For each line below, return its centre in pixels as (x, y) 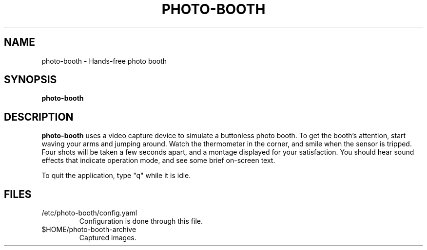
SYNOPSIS (30, 80)
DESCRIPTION (39, 117)
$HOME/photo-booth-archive (89, 230)
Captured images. (108, 238)
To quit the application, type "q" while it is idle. (116, 176)
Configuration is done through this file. (141, 221)
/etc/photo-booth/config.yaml (89, 213)
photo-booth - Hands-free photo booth (104, 61)
